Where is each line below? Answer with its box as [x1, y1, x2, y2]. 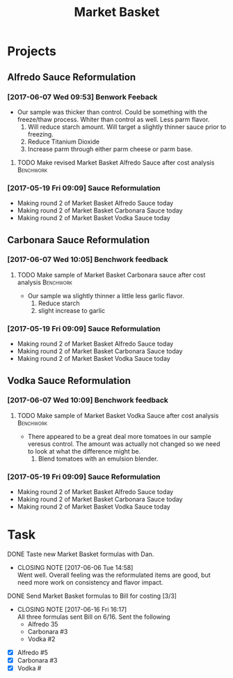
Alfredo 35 [27, 620, 58, 629]
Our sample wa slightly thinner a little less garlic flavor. [27, 291, 184, 300]
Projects [7, 43, 57, 59]
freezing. [27, 130, 54, 138]
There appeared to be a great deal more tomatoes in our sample [27, 432, 211, 440]
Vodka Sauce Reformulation [7, 374, 131, 387]
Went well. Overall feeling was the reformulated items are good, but [17, 571, 211, 579]
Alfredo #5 [17, 649, 49, 657]
